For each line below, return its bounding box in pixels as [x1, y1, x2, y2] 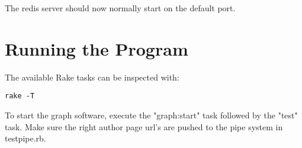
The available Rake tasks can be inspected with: [5, 70, 179, 83]
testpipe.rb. [5, 132, 46, 144]
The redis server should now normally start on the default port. [5, 2, 236, 14]
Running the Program [5, 36, 188, 60]
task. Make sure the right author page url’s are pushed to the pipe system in [5, 120, 283, 133]
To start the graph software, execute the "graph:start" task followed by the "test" [5, 108, 298, 121]
